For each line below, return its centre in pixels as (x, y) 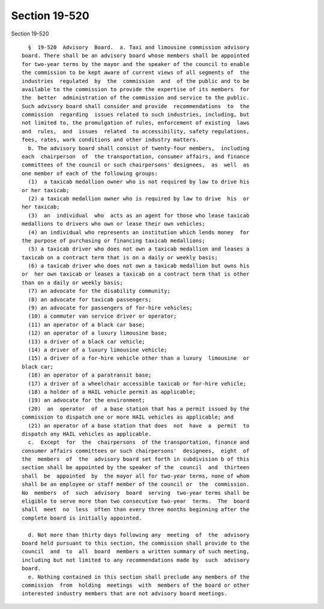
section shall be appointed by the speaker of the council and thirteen (136, 468)
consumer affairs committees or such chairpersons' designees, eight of (136, 451)
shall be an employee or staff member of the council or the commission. (136, 484)
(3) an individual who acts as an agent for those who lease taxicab (139, 215)
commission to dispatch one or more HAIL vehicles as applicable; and (128, 417)
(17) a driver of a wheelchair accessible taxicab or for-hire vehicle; (137, 383)
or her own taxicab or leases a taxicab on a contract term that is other (136, 274)
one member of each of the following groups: (90, 173)
